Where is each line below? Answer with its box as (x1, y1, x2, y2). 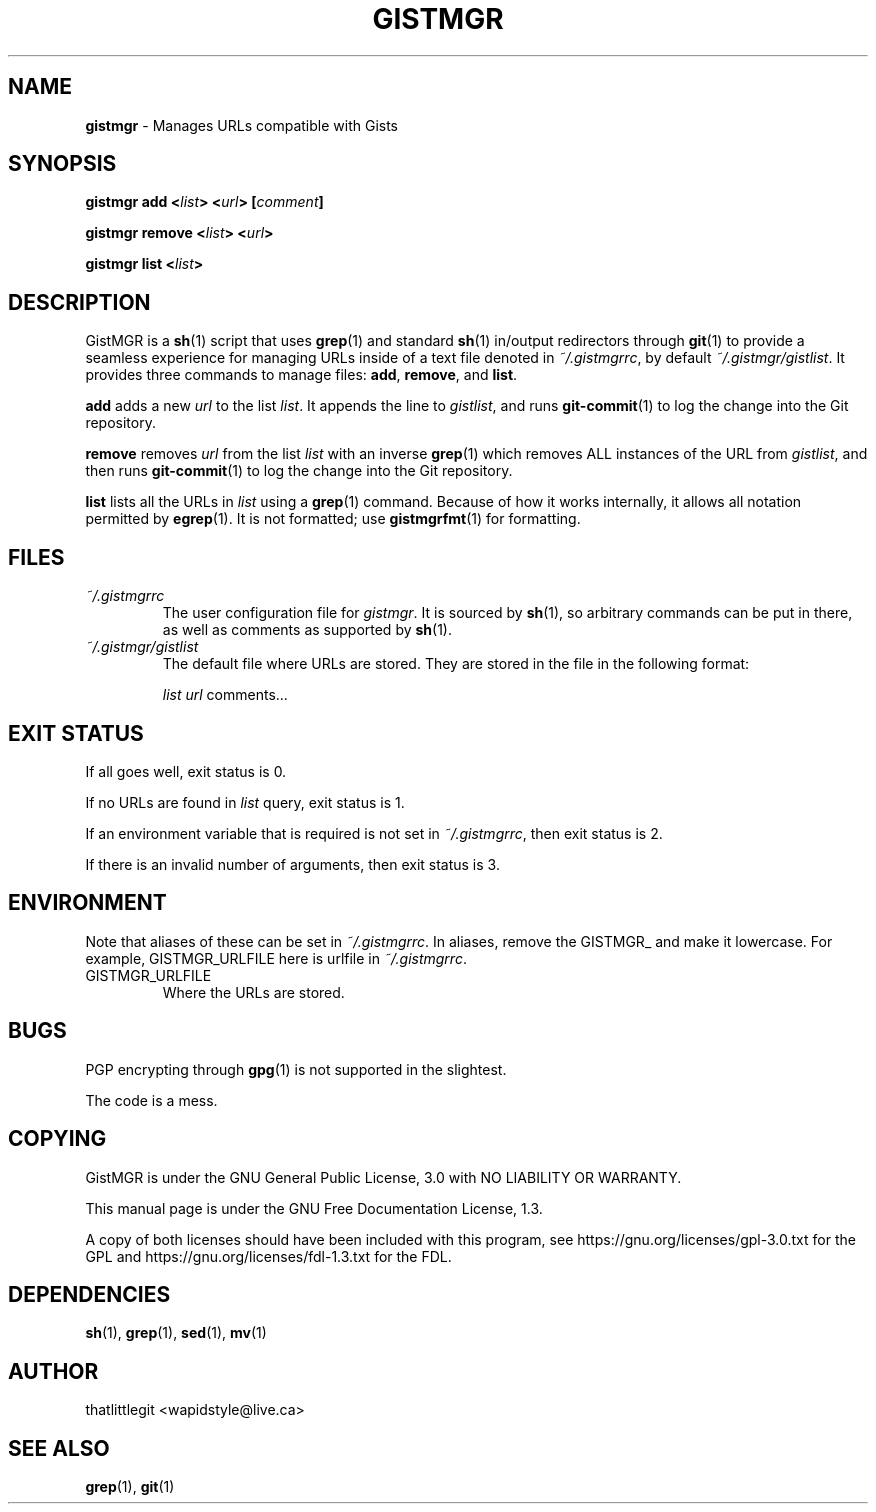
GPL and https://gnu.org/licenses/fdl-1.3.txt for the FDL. (85, 1247, 452, 1265)
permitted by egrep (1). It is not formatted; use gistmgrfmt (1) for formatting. (85, 510, 581, 528)
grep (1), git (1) (85, 1478, 175, 1496)
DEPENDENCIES (8, 1281, 171, 1307)
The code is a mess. (85, 1091, 218, 1109)
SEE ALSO (8, 1435, 110, 1461)
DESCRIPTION (8, 289, 151, 315)
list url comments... (162, 686, 288, 704)
